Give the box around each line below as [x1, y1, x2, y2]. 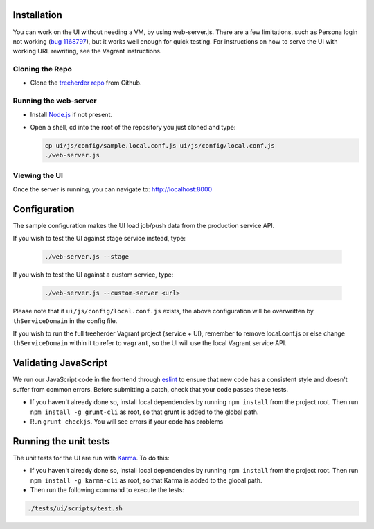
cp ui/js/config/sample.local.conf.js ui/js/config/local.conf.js [44, 141, 275, 149]
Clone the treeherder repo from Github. [30, 78, 142, 87]
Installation [12, 9, 62, 21]
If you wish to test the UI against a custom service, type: [12, 270, 174, 279]
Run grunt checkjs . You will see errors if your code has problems [30, 417, 224, 426]
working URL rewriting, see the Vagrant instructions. [12, 47, 162, 55]
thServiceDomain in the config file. [12, 316, 118, 325]
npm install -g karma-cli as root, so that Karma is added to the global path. [30, 476, 262, 485]
